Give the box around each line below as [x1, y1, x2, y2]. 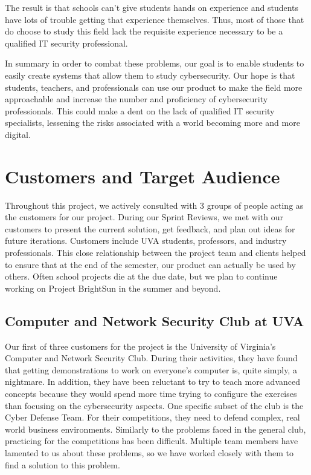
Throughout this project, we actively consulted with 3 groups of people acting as [5, 198, 304, 211]
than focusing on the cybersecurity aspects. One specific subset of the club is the [5, 399, 304, 411]
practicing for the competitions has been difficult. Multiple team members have [5, 434, 298, 447]
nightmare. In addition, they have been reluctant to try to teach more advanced [5, 375, 300, 388]
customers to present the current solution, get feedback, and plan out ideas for [5, 222, 295, 235]
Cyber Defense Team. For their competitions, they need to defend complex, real [5, 411, 300, 424]
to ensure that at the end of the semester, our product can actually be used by [5, 258, 296, 270]
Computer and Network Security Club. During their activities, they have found [5, 352, 298, 364]
